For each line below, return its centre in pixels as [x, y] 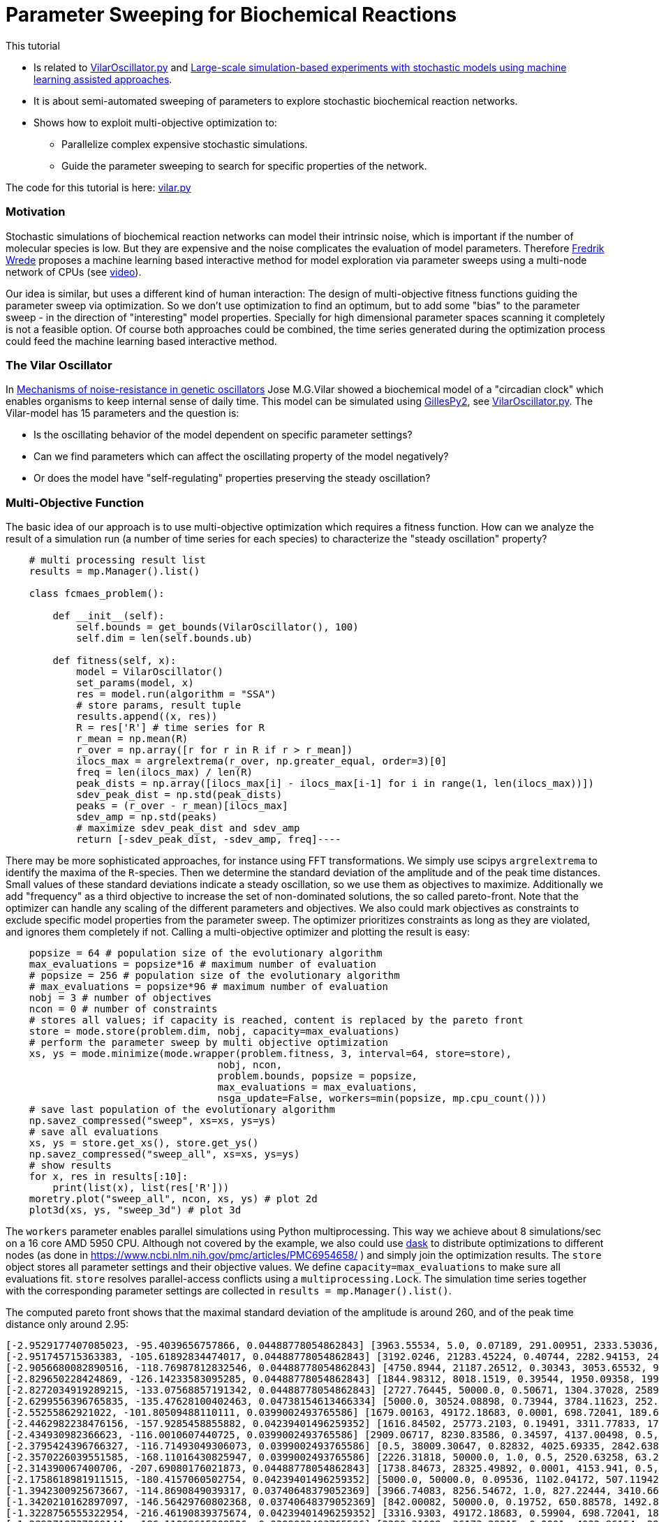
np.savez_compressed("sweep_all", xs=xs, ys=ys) [164, 1154]
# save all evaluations [94, 1132]
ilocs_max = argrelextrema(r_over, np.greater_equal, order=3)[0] [262, 761]
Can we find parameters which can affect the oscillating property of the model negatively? [241, 457]
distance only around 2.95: [67, 1324]
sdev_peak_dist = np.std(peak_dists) [179, 795]
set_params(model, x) [135, 683]
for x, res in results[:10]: [109, 1176]
